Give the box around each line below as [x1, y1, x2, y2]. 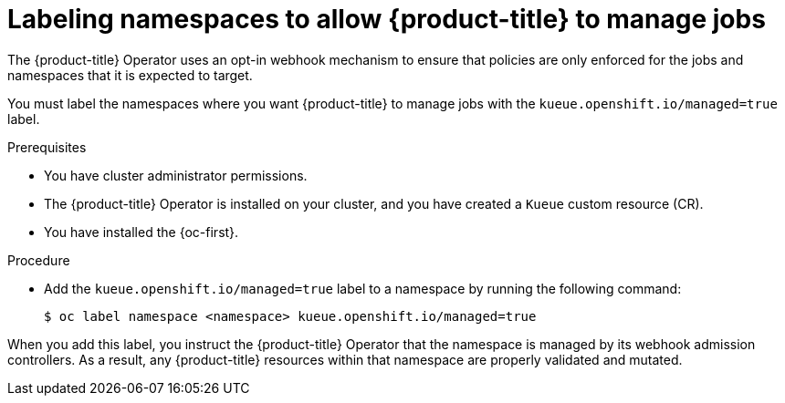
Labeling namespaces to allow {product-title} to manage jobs [7, 4, 766, 35]
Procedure [7, 252, 70, 268]
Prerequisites [7, 139, 87, 155]
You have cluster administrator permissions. [44, 167, 308, 183]
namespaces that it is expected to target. [7, 67, 253, 83]
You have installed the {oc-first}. [44, 223, 239, 240]
